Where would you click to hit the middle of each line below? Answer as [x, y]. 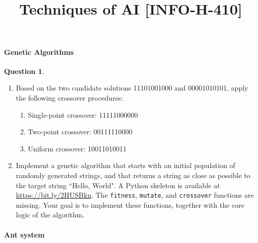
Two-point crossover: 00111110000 [80, 132]
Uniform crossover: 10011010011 [77, 148]
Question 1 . [24, 71]
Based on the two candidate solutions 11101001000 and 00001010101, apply [132, 88]
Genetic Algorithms [39, 52]
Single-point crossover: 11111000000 [83, 114]
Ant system [24, 234]
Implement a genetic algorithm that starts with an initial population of [125, 165]
